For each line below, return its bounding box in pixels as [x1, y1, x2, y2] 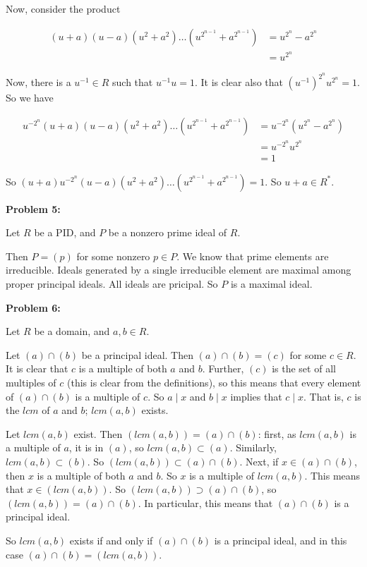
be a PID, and [34, 225, 96, 240]
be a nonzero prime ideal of [108, 225, 227, 240]
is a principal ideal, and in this [214, 532, 347, 547]
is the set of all [272, 361, 336, 376]
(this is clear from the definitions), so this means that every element [67, 375, 361, 390]
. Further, [202, 361, 244, 376]
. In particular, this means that [138, 495, 273, 510]
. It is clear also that [194, 75, 283, 90]
